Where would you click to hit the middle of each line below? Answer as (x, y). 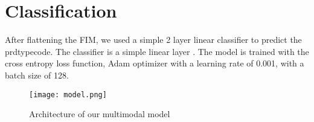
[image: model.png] (68, 95)
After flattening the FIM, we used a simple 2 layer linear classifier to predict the (153, 40)
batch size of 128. (37, 75)
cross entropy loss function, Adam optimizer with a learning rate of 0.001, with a (155, 63)
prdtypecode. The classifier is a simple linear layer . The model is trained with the (157, 51)
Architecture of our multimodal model (100, 114)
